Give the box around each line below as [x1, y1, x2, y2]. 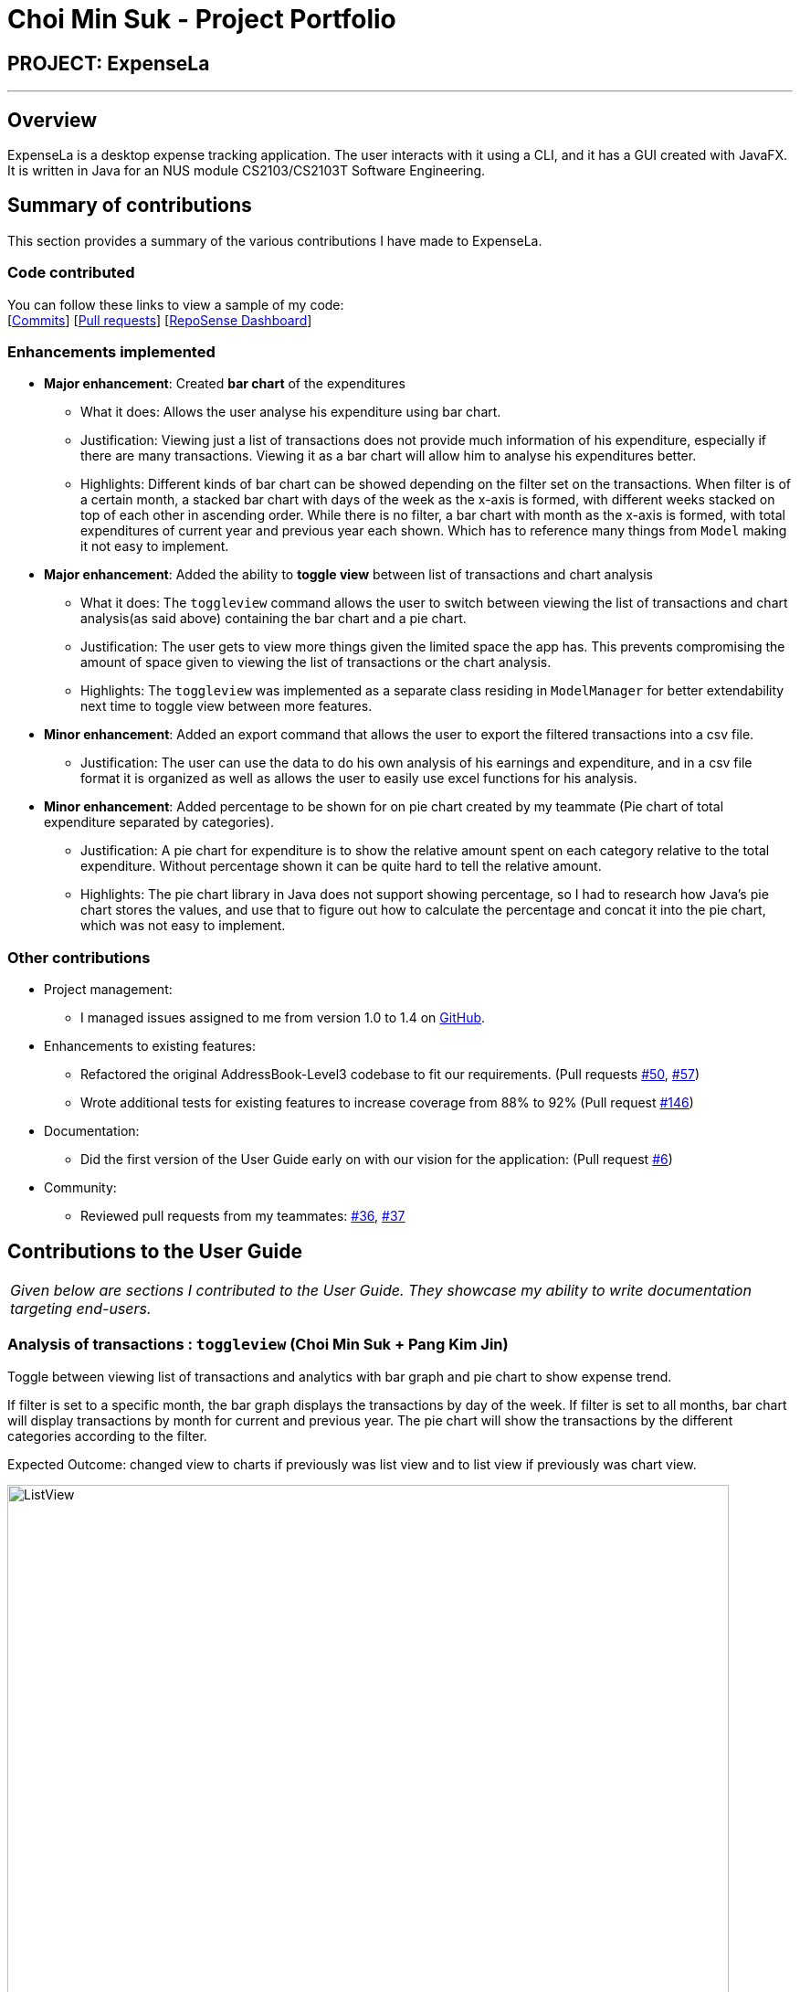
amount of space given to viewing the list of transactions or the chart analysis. [80, 654, 552, 671]
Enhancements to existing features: [44, 1038, 256, 1054]
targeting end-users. [10, 1298, 152, 1318]
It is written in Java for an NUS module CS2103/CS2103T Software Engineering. [7, 163, 486, 179]
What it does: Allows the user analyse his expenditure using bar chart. [80, 404, 501, 420]
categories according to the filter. [7, 1427, 207, 1444]
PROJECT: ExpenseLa [7, 51, 210, 75]
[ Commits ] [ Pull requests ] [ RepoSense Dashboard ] [7, 312, 312, 328]
